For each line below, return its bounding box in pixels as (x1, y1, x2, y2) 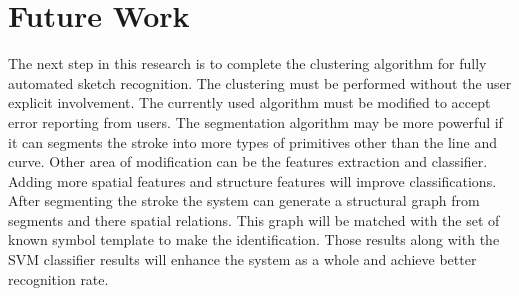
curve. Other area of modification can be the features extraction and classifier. (8, 151, 488, 172)
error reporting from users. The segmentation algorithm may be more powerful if (8, 111, 503, 132)
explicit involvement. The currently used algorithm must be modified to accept (8, 92, 491, 113)
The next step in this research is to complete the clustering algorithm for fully (8, 53, 487, 74)
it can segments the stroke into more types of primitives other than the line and (8, 131, 497, 152)
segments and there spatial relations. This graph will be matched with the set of (8, 209, 500, 230)
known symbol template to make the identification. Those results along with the (8, 229, 500, 250)
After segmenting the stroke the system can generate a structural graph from (8, 190, 480, 211)
